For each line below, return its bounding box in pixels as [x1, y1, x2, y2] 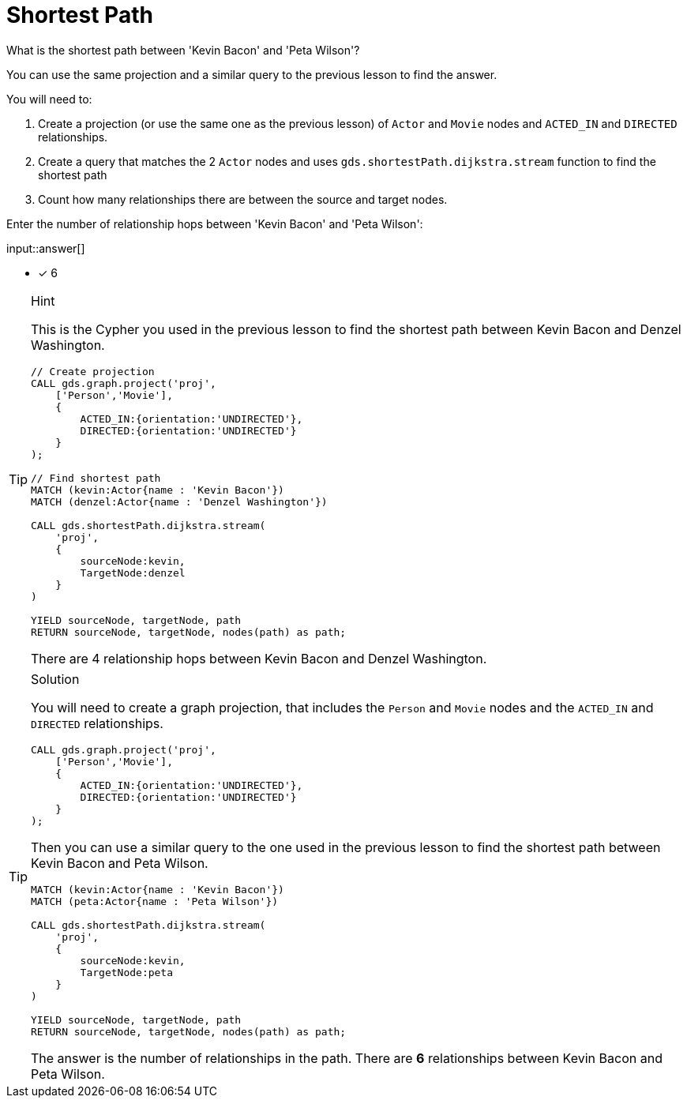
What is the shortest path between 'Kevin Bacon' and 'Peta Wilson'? [6, 43, 360, 57]
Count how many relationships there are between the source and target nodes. [38, 192, 448, 206]
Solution [31, 670, 80, 687]
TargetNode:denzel [80, 566, 186, 579]
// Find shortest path [31, 471, 161, 484]
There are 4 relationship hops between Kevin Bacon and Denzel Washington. [31, 650, 487, 667]
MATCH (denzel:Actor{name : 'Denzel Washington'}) [31, 495, 328, 508]
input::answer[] [6, 241, 85, 255]
